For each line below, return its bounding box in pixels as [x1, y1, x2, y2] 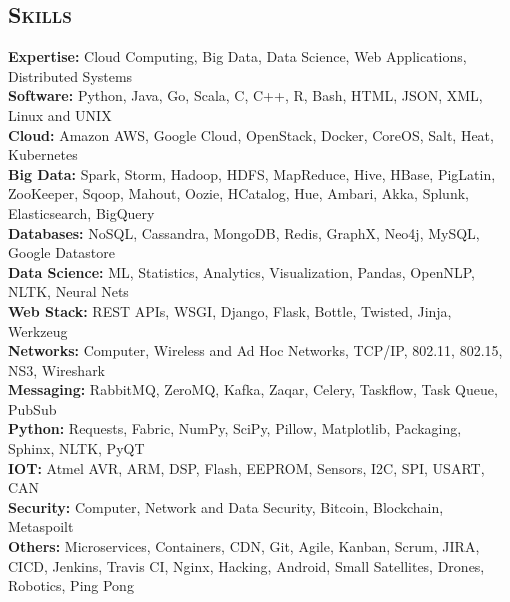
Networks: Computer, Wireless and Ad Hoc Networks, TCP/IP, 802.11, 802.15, [8, 340, 503, 361]
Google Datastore [8, 242, 115, 263]
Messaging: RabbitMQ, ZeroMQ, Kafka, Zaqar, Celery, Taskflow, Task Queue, [8, 379, 498, 400]
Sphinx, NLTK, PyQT [8, 438, 145, 459]
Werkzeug [8, 320, 68, 341]
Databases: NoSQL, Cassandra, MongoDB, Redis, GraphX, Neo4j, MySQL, [8, 222, 480, 243]
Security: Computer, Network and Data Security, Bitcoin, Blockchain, [8, 496, 444, 517]
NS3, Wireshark [8, 359, 106, 380]
